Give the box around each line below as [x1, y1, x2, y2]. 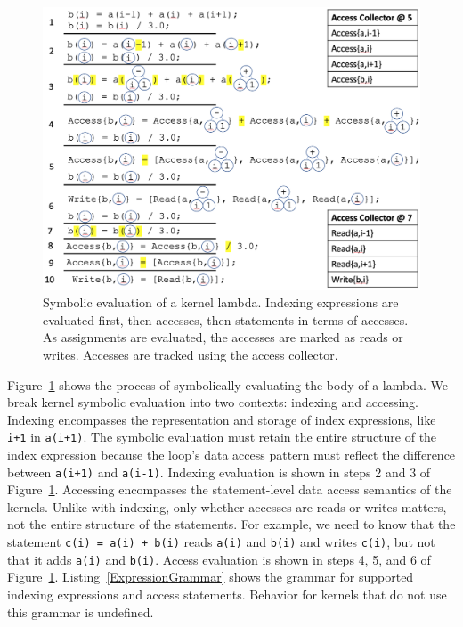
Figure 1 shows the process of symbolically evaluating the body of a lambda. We [7, 375, 448, 394]
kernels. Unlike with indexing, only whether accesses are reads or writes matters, [7, 497, 447, 516]
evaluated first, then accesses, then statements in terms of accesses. [43, 310, 409, 329]
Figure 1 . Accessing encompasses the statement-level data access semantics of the [7, 480, 452, 499]
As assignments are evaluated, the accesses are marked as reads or [43, 328, 403, 346]
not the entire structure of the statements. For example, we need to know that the [7, 515, 456, 533]
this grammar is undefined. [7, 602, 154, 621]
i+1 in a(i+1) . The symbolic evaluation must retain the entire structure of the [7, 427, 437, 446]
